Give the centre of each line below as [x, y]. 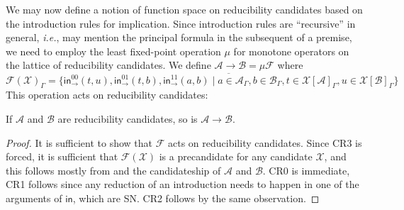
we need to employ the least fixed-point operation [113, 51]
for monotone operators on [291, 51]
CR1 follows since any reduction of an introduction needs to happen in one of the [183, 184]
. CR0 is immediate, [306, 170]
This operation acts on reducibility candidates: [107, 95]
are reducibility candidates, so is [128, 119]
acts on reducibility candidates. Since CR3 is [265, 142]
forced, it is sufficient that [62, 156]
